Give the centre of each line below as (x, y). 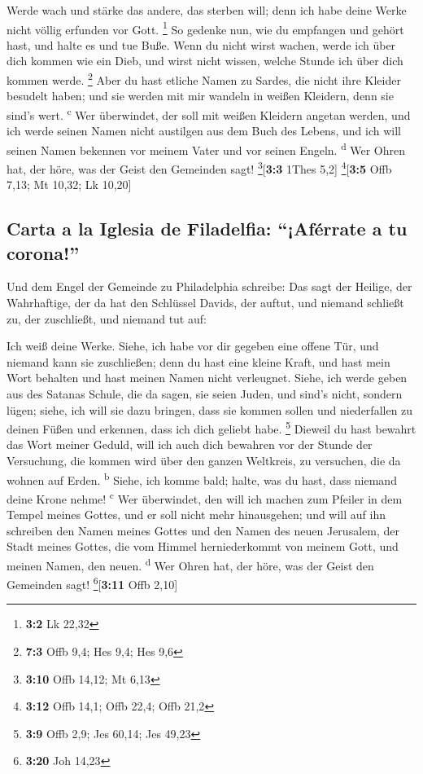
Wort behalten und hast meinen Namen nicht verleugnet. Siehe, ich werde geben (207, 378)
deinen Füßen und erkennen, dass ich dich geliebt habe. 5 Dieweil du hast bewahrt (211, 427)
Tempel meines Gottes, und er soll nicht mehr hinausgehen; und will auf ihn (196, 515)
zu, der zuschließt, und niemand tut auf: (107, 318)
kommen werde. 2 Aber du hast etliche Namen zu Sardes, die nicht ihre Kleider (204, 79)
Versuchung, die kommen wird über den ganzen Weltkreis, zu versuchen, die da (204, 460)
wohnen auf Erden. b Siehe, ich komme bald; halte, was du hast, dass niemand (202, 478)
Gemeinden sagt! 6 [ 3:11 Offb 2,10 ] (92, 583)
